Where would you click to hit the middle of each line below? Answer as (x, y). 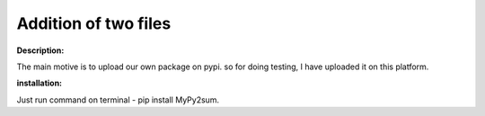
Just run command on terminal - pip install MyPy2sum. (118, 100)
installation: (40, 83)
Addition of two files (94, 23)
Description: (40, 50)
